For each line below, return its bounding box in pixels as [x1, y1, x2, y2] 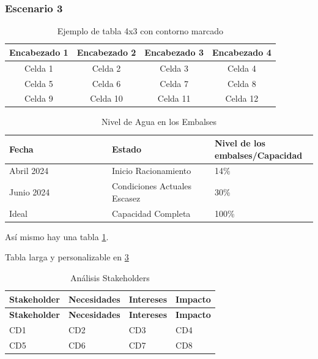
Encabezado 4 [212, 45, 272, 58]
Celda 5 [24, 77, 53, 89]
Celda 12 [225, 92, 259, 105]
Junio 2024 [9, 186, 50, 198]
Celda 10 [90, 92, 123, 105]
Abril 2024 [9, 164, 49, 177]
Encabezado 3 [144, 45, 204, 58]
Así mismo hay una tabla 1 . [5, 230, 109, 243]
